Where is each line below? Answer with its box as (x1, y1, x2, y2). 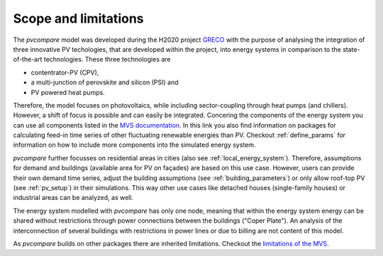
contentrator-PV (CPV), (30, 68, 99, 77)
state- (343, 45, 361, 53)
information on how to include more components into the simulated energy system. (13, 140, 256, 149)
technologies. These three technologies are (43, 55, 171, 64)
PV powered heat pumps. (30, 88, 106, 96)
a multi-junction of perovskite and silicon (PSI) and (30, 78, 179, 87)
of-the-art (13, 55, 43, 64)
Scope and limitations (13, 11, 144, 26)
